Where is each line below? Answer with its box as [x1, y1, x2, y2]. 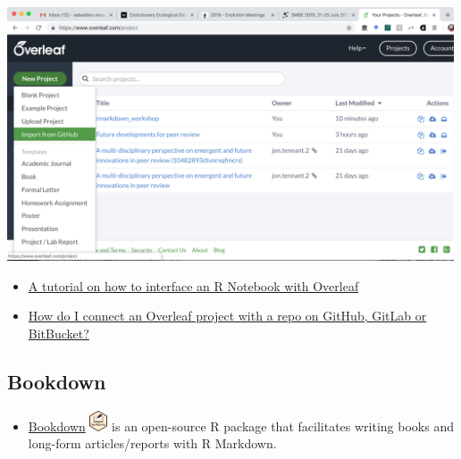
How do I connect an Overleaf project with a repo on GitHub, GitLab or [28, 306, 427, 325]
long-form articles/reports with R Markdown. [28, 434, 277, 453]
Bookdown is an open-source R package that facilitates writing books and [28, 416, 454, 435]
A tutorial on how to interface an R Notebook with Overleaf [28, 276, 359, 295]
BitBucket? [28, 323, 89, 342]
